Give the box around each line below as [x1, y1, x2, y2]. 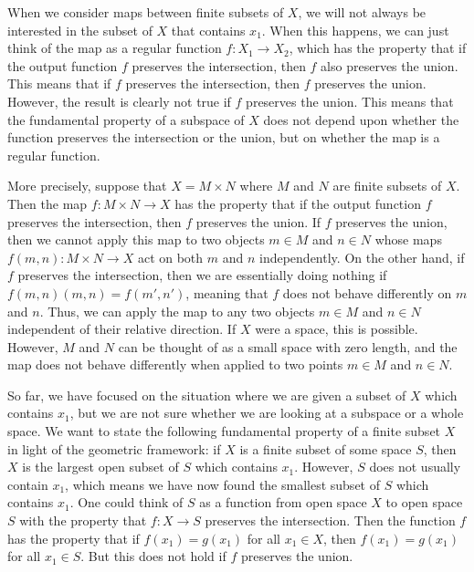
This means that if [7, 74, 111, 93]
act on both [137, 247, 204, 266]
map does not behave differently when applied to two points [7, 355, 343, 374]
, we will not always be [298, 3, 427, 21]
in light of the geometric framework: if [7, 439, 221, 458]
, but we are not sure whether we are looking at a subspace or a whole [69, 403, 464, 422]
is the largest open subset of [22, 457, 179, 476]
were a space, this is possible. [255, 319, 418, 338]
